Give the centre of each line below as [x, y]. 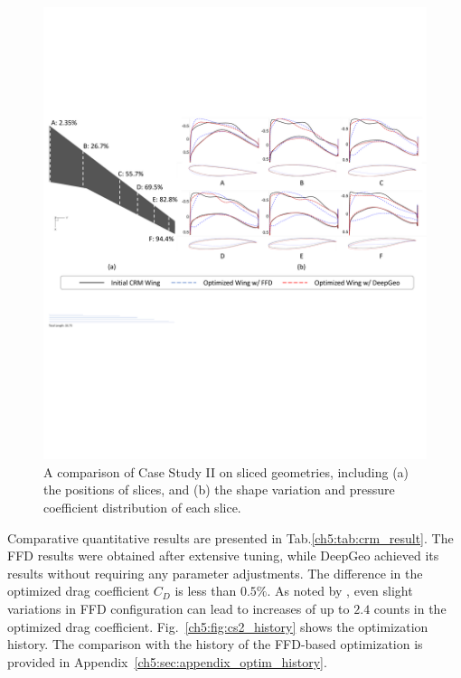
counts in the [410, 608]
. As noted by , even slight [340, 591]
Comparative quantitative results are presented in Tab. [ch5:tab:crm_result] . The [230, 537]
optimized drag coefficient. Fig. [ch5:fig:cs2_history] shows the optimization [218, 626]
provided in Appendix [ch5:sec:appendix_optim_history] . [167, 661]
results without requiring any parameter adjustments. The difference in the [215, 573]
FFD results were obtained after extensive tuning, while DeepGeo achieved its [223, 556]
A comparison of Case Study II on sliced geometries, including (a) [226, 471]
